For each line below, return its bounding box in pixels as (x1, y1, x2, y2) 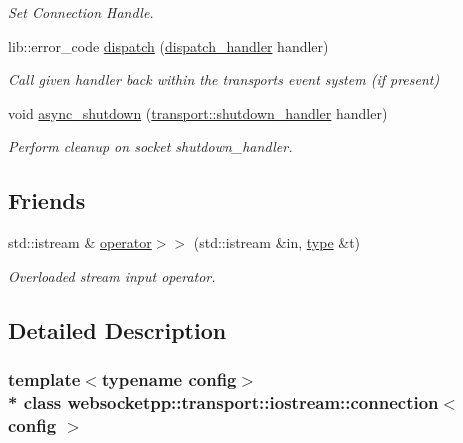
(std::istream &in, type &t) (193, 232, 361, 253)
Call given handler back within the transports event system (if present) (8, 69, 440, 90)
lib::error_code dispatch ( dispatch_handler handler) (8, 35, 329, 56)
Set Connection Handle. (8, 2, 154, 22)
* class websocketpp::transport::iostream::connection (8, 389, 439, 414)
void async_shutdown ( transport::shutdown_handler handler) (8, 102, 388, 123)
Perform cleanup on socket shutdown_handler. (8, 136, 293, 157)
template (8, 367, 81, 392)
